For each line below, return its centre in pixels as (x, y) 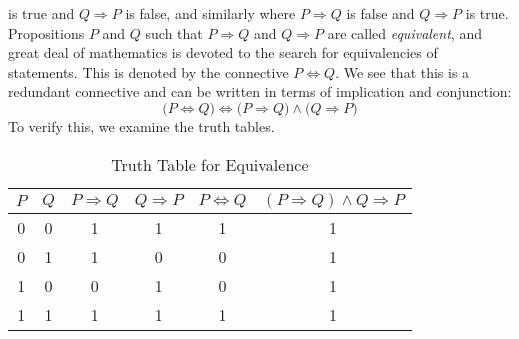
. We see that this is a (402, 71)
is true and (41, 13)
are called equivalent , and (404, 32)
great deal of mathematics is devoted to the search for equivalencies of (223, 52)
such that (174, 32)
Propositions (46, 32)
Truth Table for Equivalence (210, 164)
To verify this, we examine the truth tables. (141, 125)
